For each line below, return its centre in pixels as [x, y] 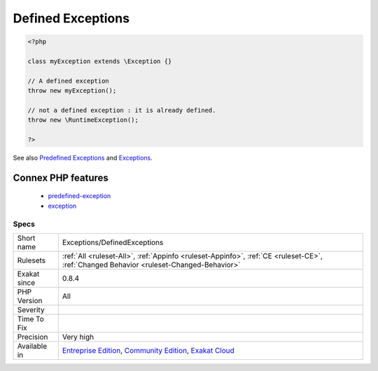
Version [30, 300]
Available [32, 346]
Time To [31, 318]
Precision [33, 337]
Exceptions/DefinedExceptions [113, 242]
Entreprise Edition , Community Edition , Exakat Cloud [148, 350]
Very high [78, 337]
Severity [31, 309]
